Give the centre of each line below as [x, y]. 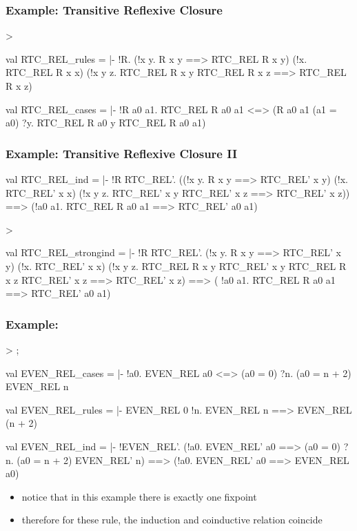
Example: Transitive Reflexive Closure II [122, 153]
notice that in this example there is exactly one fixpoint [139, 496]
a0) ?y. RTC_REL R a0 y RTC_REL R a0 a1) [106, 123]
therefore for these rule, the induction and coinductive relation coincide [172, 520]
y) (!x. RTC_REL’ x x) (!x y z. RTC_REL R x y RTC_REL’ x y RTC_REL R [176, 265]
